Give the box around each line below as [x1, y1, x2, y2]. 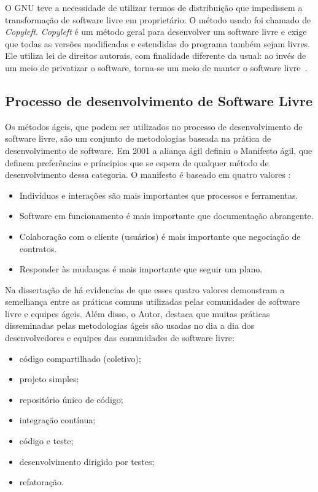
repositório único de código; [19, 393, 123, 406]
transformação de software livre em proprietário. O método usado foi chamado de [5, 13, 311, 26]
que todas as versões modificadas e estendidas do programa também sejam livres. [5, 37, 311, 50]
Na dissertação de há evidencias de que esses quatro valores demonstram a [5, 283, 285, 296]
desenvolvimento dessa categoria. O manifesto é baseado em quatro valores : [5, 168, 291, 181]
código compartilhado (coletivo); [19, 352, 141, 364]
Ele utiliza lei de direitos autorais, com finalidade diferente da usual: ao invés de [5, 49, 306, 62]
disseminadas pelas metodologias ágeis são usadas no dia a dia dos [5, 319, 254, 332]
